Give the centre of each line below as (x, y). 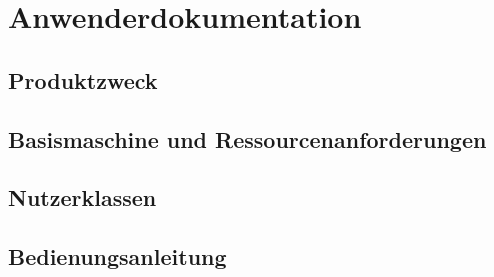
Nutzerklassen (82, 197)
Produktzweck (83, 79)
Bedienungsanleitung (117, 256)
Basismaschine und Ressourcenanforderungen (247, 138)
